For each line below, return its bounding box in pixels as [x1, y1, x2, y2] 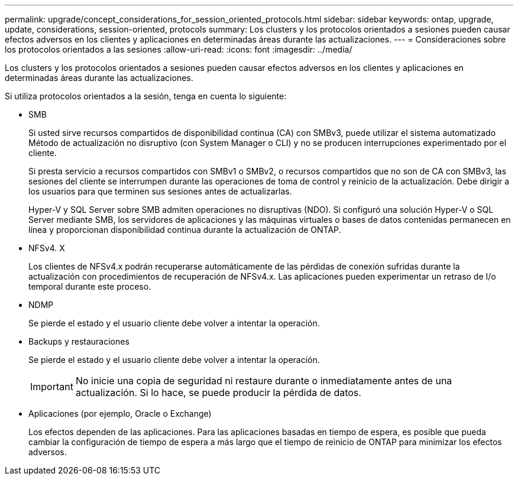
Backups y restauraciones [28, 336, 129, 346]
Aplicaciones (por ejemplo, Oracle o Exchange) [28, 408, 212, 419]
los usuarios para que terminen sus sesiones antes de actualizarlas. [28, 186, 292, 196]
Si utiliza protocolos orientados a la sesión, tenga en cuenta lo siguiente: [5, 91, 287, 101]
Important [30, 381, 73, 393]
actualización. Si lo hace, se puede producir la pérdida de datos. [75, 387, 361, 398]
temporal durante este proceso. [28, 281, 151, 291]
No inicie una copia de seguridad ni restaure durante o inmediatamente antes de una [75, 375, 452, 387]
